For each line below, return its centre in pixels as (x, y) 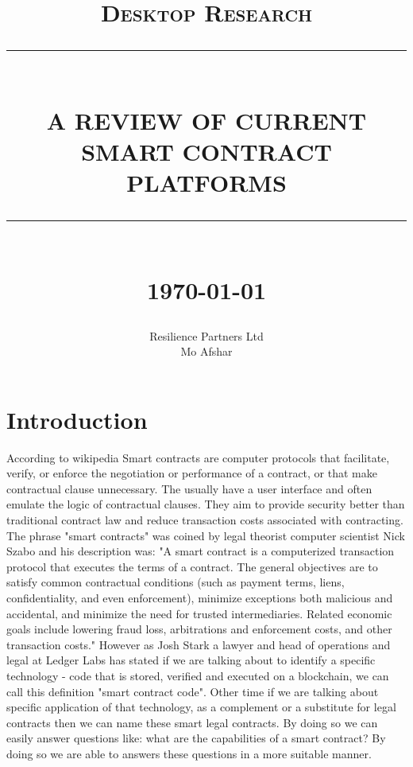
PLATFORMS (206, 182)
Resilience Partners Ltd (206, 335)
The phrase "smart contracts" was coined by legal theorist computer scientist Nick (206, 535)
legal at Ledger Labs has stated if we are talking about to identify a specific (191, 660)
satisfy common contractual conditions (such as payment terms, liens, (176, 582)
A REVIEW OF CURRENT (206, 120)
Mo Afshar (206, 351)
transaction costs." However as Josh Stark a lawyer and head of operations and (199, 644)
